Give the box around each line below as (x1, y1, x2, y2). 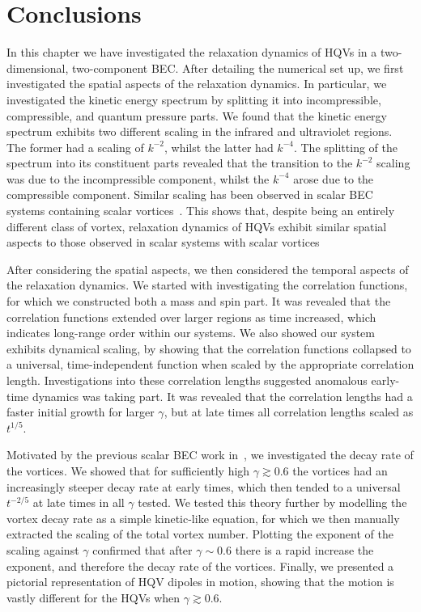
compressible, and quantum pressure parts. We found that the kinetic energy (6, 107, 387, 124)
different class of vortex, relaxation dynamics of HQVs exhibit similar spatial (6, 217, 387, 234)
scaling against (6, 541, 79, 558)
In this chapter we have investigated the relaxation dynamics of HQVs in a (6, 44, 377, 61)
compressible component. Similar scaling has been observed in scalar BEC (6, 186, 373, 203)
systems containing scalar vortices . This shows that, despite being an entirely (6, 202, 395, 219)
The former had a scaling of (6, 138, 144, 155)
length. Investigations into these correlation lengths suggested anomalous (6, 372, 368, 388)
